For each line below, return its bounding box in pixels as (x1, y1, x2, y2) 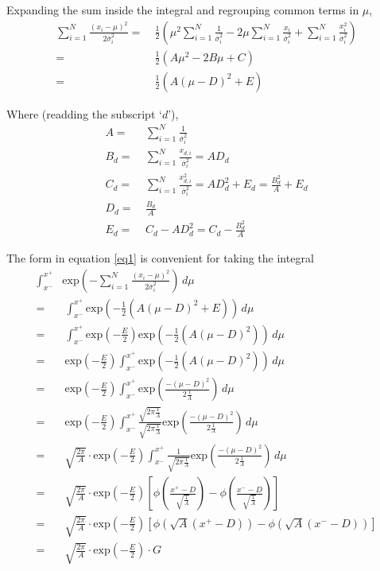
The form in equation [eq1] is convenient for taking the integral (6, 250, 314, 266)
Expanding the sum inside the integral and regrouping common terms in (6, 2, 359, 17)
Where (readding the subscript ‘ (6, 105, 162, 122)
